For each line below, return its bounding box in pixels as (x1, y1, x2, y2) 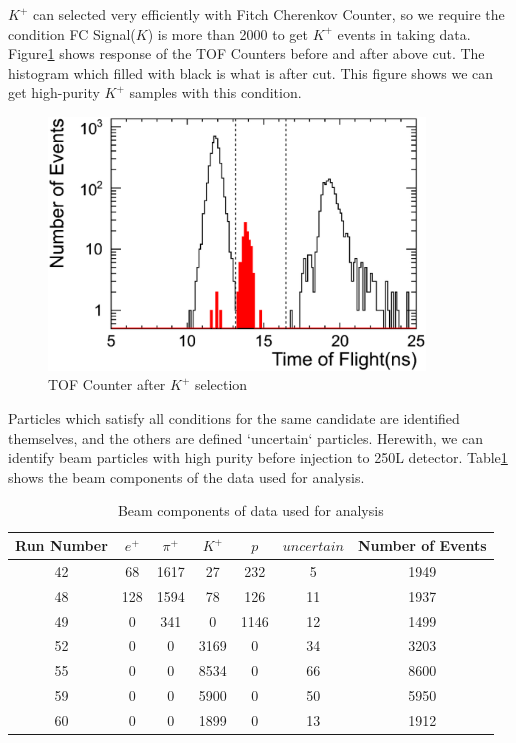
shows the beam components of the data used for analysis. (8, 466, 365, 487)
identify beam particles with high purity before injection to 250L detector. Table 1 (8, 447, 508, 468)
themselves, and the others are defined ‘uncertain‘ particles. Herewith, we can (8, 427, 483, 448)
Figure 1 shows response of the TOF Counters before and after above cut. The (8, 43, 485, 64)
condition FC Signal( (8, 23, 136, 44)
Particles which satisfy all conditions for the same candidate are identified (8, 408, 460, 429)
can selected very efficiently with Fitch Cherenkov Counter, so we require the (32, 4, 505, 24)
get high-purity (8, 82, 100, 103)
